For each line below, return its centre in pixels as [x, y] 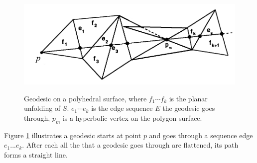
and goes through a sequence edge [201, 135]
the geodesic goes [189, 108]
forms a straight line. [36, 154]
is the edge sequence [122, 108]
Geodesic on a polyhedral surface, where [85, 98]
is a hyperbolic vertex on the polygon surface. [132, 118]
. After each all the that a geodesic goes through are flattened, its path [130, 145]
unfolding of [42, 108]
